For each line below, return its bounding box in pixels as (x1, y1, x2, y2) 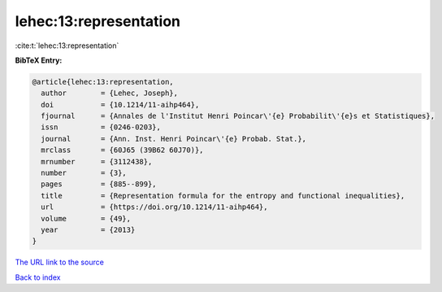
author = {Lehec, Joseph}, (41, 89, 179, 98)
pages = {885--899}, (41, 180, 158, 189)
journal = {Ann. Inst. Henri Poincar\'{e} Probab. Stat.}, (41, 134, 307, 143)
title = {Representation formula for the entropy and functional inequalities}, (41, 191, 405, 200)
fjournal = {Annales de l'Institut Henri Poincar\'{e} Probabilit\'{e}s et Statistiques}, (41, 111, 435, 121)
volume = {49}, (41, 214, 132, 223)
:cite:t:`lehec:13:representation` (15, 41, 119, 50)
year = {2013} (41, 225, 136, 234)
